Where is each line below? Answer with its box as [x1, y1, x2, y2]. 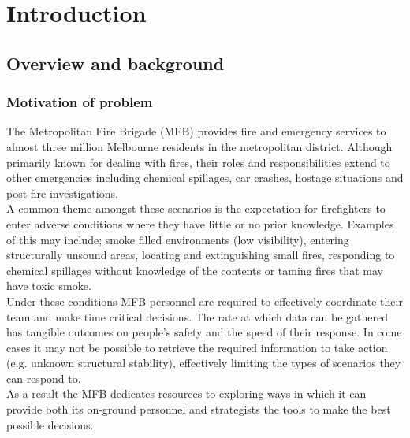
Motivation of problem [6, 92, 153, 112]
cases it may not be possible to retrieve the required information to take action [6, 339, 388, 355]
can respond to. [6, 369, 81, 386]
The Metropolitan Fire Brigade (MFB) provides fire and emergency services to [6, 123, 386, 139]
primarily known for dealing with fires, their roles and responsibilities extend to [6, 154, 390, 170]
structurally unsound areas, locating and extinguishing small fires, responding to [6, 247, 395, 263]
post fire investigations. [6, 184, 118, 201]
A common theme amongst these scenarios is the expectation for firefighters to [6, 200, 386, 217]
